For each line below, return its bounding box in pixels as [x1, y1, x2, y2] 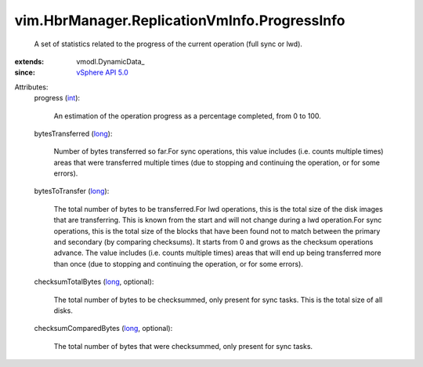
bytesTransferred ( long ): [34, 129, 113, 138]
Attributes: [14, 82, 49, 92]
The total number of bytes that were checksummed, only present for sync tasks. [53, 341, 313, 351]
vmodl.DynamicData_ [76, 56, 145, 66]
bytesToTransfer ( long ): [34, 187, 110, 196]
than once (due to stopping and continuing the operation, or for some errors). [53, 259, 303, 268]
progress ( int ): [34, 93, 81, 103]
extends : [14, 56, 45, 66]
